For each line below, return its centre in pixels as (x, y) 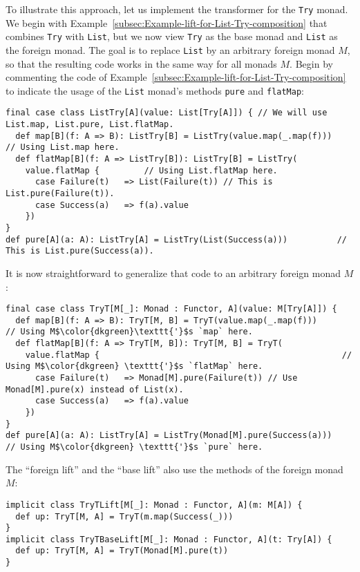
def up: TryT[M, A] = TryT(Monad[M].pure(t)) (122, 551)
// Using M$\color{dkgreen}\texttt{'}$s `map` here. (129, 332)
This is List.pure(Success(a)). (80, 251)
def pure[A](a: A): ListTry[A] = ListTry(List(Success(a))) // (176, 239)
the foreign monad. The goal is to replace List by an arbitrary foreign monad (170, 49)
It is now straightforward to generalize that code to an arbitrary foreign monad (173, 273)
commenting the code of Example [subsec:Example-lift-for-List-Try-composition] (176, 77)
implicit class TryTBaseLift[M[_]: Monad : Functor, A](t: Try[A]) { (169, 539)
